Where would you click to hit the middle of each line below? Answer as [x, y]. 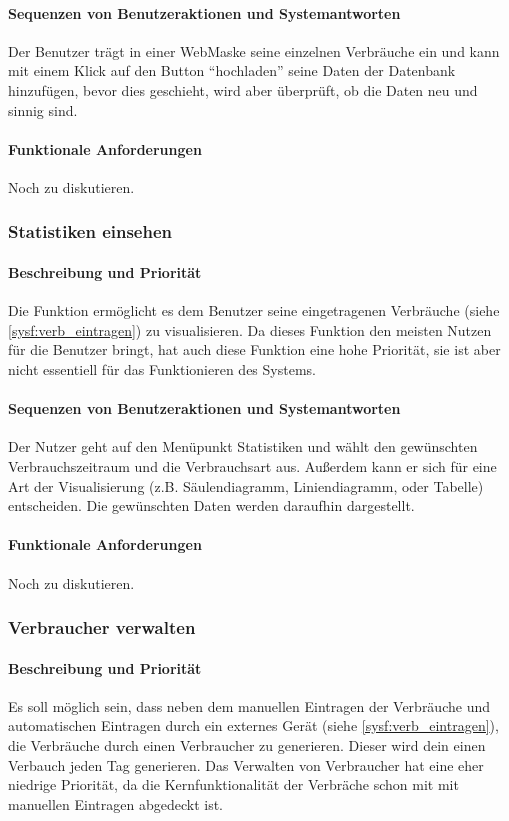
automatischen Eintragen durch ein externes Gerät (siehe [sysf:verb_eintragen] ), [253, 725]
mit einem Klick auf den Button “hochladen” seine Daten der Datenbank [232, 70]
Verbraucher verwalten [102, 627]
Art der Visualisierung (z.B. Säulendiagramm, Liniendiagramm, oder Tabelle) [246, 485]
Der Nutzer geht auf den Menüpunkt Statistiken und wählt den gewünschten [243, 446]
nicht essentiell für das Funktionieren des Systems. [162, 368]
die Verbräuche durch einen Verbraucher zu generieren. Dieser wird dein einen [247, 744]
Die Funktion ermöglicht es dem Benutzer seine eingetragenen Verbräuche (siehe [254, 310]
